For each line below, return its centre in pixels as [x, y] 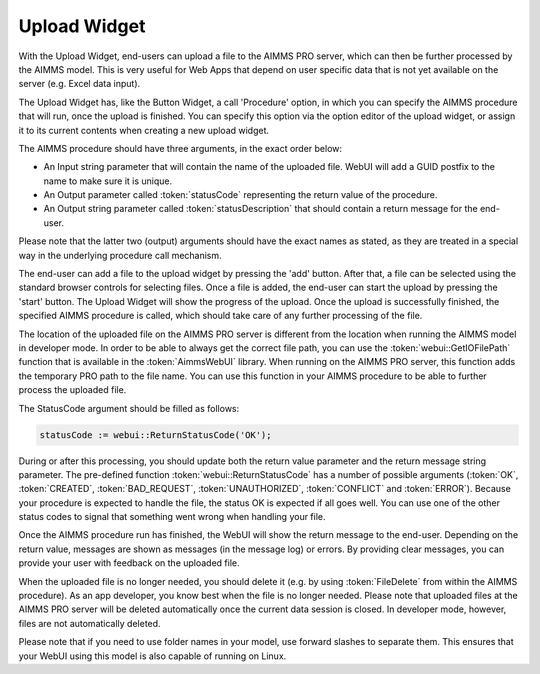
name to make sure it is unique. [108, 181]
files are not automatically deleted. [89, 623]
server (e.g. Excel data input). [79, 84]
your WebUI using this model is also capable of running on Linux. [152, 656]
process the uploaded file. [72, 390]
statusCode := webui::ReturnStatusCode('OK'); [155, 434]
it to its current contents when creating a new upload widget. [144, 130]
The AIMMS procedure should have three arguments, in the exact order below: [180, 148]
